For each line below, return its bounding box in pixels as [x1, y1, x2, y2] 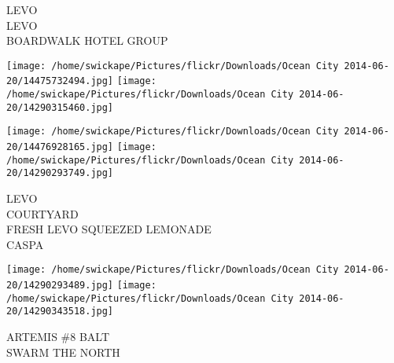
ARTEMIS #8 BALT [6, 328, 110, 345]
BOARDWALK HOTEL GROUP [6, 32, 168, 49]
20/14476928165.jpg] [6, 141, 114, 153]
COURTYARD [6, 205, 79, 222]
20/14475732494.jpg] [6, 75, 114, 87]
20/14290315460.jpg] [6, 101, 114, 113]
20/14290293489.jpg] [6, 280, 114, 291]
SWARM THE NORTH [6, 343, 120, 360]
